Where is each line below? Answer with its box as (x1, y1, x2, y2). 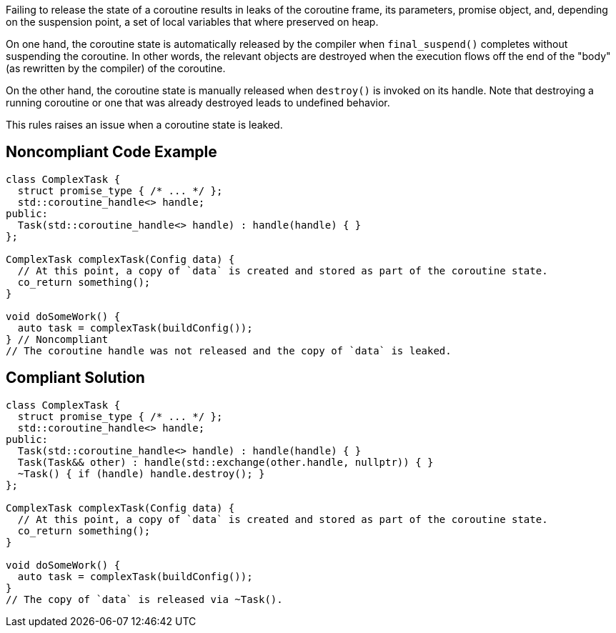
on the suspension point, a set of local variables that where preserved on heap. (6, 16, 379, 28)
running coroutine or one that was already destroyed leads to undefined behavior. (6, 96, 390, 109)
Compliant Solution (6, 369, 145, 387)
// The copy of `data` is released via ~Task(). (6, 593, 283, 605)
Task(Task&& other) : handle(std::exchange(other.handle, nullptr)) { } (17, 456, 434, 468)
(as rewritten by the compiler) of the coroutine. (6, 62, 226, 74)
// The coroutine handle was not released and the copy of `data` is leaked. (6, 344, 452, 357)
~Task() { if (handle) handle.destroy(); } (17, 467, 265, 479)
